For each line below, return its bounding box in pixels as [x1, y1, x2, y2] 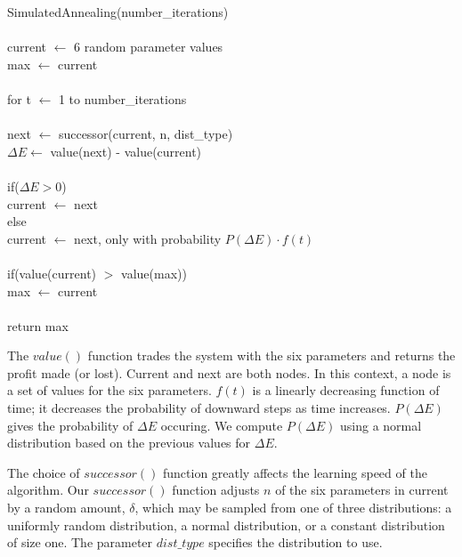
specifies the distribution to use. [208, 533, 383, 552]
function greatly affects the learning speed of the [162, 463, 427, 481]
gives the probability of [7, 416, 134, 434]
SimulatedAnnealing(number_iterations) [7, 3, 229, 20]
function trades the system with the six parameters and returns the [87, 346, 456, 365]
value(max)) [121, 263, 187, 282]
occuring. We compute [160, 416, 283, 434]
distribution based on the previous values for [7, 433, 251, 452]
